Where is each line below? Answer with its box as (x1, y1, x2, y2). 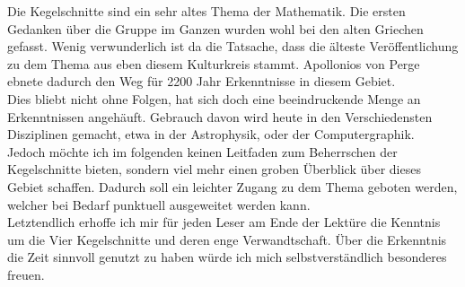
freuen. (7, 265, 45, 283)
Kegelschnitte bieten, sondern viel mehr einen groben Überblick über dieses (7, 160, 421, 178)
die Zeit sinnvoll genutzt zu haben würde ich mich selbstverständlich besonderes (7, 248, 447, 266)
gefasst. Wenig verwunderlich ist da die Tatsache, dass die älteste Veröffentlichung (7, 37, 459, 56)
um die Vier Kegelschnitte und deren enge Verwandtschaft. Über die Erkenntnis (7, 230, 447, 248)
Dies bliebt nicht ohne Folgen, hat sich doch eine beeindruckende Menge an (7, 89, 421, 108)
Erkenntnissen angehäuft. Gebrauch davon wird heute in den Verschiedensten (7, 107, 433, 126)
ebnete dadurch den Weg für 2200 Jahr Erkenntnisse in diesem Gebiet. (7, 72, 396, 91)
